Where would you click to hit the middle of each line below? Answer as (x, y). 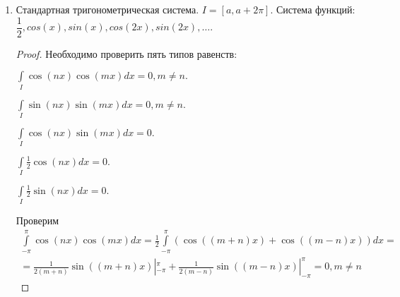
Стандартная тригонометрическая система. (107, 9)
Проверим (37, 220)
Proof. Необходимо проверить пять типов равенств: (127, 53)
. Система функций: (313, 9)
